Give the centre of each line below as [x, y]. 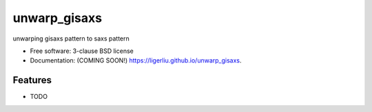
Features [32, 80]
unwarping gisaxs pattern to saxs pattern [71, 38]
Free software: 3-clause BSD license [82, 51]
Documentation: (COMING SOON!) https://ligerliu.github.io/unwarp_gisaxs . [136, 60]
